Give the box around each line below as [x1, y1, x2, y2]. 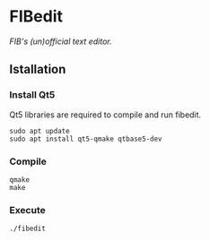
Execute [9, 203, 47, 216]
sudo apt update [9, 126, 70, 135]
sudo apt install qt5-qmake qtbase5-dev [9, 134, 163, 143]
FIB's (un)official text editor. [9, 36, 112, 47]
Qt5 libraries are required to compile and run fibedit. [9, 109, 202, 120]
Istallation [9, 62, 66, 77]
